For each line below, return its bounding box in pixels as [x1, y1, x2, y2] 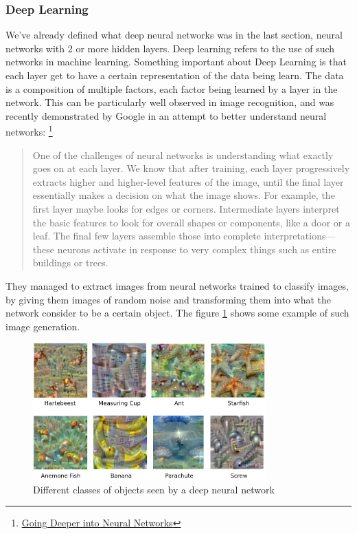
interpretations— [264, 228, 336, 243]
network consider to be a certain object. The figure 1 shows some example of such [5, 306, 349, 320]
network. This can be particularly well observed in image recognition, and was [5, 95, 334, 109]
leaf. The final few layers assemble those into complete [32, 228, 261, 243]
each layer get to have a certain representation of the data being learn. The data [5, 68, 344, 82]
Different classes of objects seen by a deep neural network [33, 482, 275, 496]
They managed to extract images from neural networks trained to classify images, [5, 278, 349, 292]
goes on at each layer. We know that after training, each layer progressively [32, 161, 350, 175]
